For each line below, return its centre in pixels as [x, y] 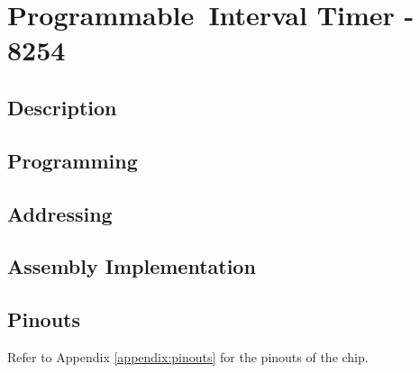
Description [62, 107]
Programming [73, 160]
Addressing [60, 213]
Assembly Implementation [132, 266]
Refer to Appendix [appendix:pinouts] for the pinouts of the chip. [188, 356]
